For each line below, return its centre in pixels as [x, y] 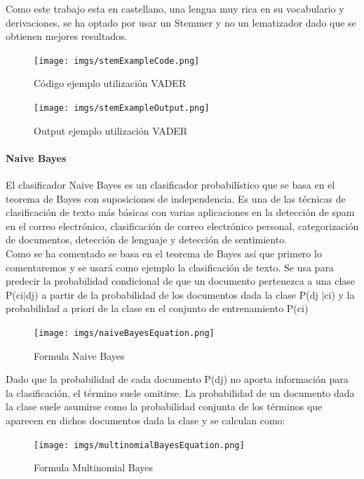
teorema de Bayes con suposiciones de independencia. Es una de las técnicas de [176, 198]
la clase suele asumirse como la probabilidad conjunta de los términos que [164, 406]
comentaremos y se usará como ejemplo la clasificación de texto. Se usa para [170, 267]
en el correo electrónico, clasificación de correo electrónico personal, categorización [182, 225]
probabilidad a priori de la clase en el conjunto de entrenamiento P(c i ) [157, 308]
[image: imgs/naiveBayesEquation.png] [124, 333]
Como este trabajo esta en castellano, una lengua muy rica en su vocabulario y [175, 8]
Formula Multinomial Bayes [94, 467]
